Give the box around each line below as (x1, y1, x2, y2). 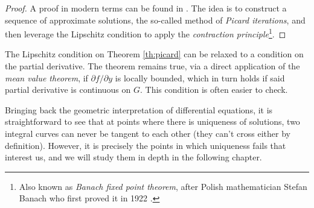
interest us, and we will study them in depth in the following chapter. (5, 151, 262, 163)
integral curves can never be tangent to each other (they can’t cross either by (5, 127, 290, 139)
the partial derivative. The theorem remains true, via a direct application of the (5, 60, 300, 72)
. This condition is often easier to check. (139, 83, 288, 96)
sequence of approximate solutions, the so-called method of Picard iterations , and (5, 13, 306, 26)
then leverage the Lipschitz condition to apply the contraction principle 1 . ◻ (5, 26, 286, 40)
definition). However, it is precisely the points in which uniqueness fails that (5, 139, 286, 151)
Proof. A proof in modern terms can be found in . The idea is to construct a (5, 2, 287, 14)
